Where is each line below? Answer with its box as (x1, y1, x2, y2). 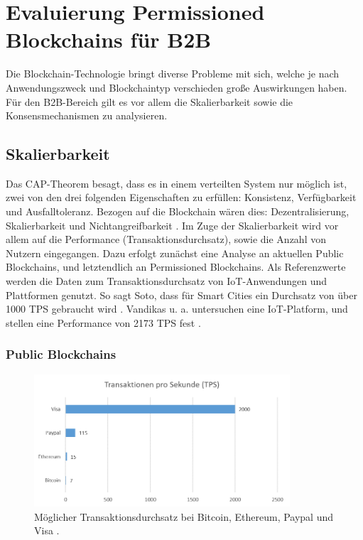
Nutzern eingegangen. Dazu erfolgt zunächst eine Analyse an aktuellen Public (6, 245, 344, 260)
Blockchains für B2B (6, 25, 212, 54)
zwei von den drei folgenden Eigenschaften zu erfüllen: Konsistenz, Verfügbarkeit (6, 190, 357, 205)
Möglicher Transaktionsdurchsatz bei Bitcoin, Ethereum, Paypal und (34, 509, 334, 524)
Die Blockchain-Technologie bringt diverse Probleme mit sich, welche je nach (6, 66, 340, 81)
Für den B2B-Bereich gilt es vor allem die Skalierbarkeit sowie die (6, 94, 293, 109)
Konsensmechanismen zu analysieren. (6, 108, 168, 123)
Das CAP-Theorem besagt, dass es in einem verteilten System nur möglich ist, (6, 175, 347, 190)
